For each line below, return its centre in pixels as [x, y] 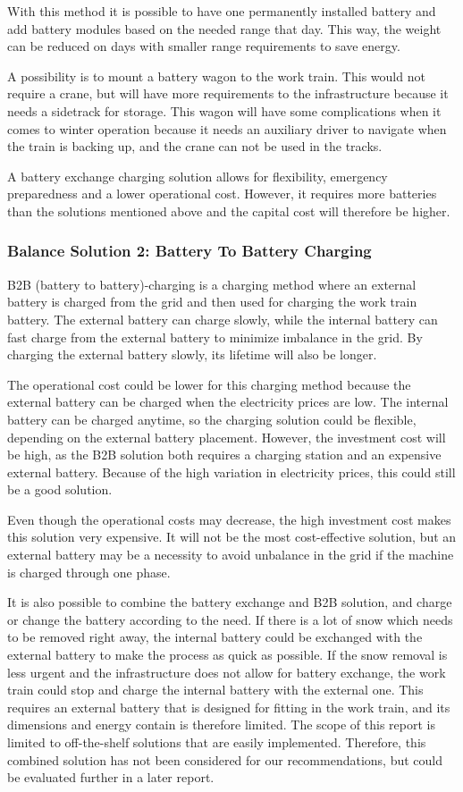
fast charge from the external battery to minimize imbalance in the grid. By [215, 337]
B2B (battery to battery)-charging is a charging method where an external [212, 284]
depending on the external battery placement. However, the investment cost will [227, 437]
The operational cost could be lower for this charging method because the [209, 384]
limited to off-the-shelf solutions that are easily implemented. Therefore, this [217, 742]
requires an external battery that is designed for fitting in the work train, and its [229, 707]
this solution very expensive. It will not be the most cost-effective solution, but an [232, 537]
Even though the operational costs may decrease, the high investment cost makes [229, 519]
